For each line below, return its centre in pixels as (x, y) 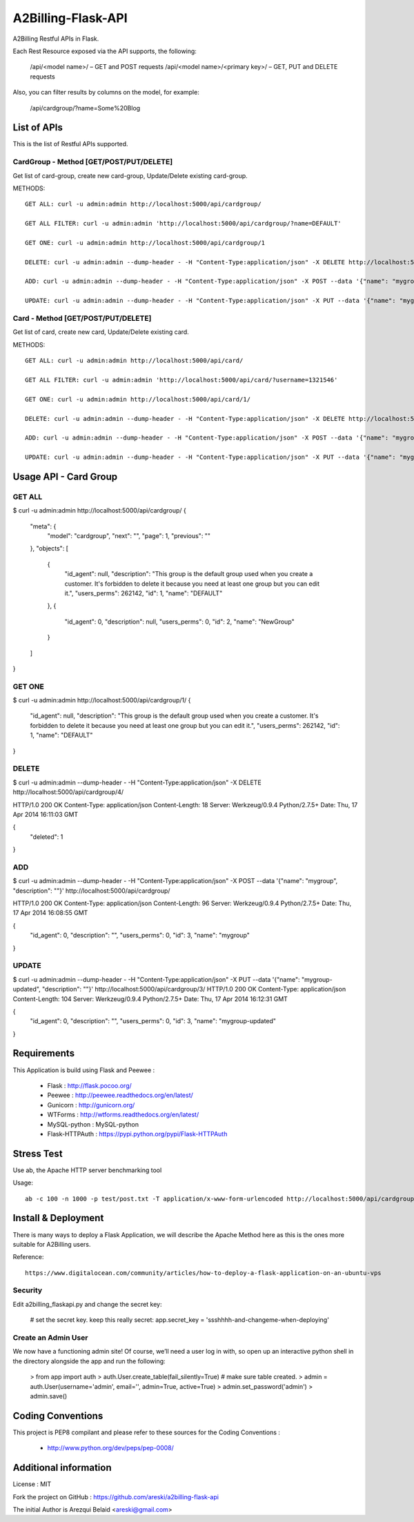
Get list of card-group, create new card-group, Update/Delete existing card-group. (130, 175)
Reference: (28, 1257)
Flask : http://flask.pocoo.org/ (90, 1085)
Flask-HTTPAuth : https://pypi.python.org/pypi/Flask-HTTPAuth (137, 1134)
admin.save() (49, 1396)
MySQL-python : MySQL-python (93, 1124)
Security (28, 1290)
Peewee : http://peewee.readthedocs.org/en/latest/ (120, 1095)
